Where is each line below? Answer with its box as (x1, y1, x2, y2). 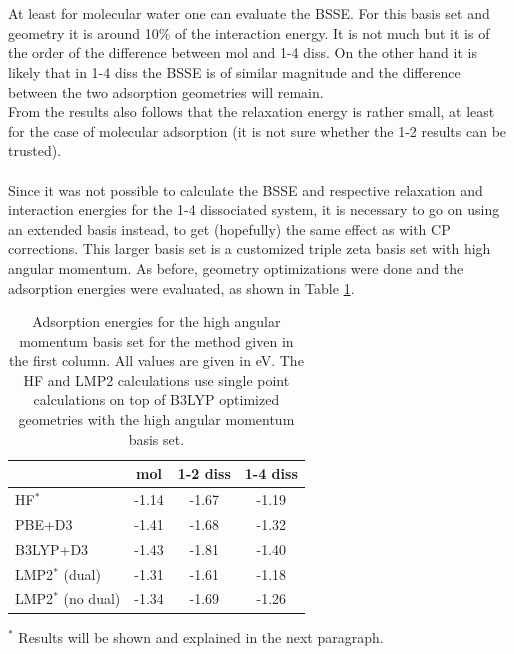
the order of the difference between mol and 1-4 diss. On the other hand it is (8, 42, 477, 63)
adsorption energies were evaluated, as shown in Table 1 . (8, 277, 355, 298)
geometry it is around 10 (8, 22, 159, 43)
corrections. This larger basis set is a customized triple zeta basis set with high (8, 238, 491, 259)
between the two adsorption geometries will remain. (8, 81, 324, 102)
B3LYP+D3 (15, 538, 89, 559)
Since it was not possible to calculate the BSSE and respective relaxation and (8, 179, 483, 200)
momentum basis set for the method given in (19, 330, 294, 351)
